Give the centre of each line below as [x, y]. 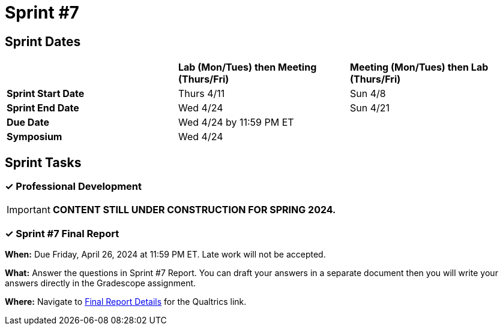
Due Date [28, 122]
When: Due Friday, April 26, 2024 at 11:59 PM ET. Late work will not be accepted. [165, 255]
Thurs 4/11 [201, 94]
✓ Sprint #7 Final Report [62, 233]
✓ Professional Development [74, 187]
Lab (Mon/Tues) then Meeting [247, 67]
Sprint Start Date [46, 94]
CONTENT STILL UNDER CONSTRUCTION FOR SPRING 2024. [194, 210]
